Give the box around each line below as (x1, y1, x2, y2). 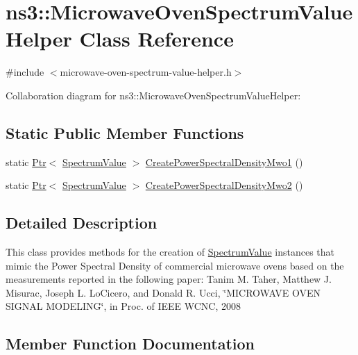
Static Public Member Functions (6, 122, 244, 143)
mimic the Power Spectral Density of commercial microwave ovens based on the (6, 258, 344, 272)
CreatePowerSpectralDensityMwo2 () (145, 178, 303, 192)
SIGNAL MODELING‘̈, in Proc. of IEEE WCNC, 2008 (6, 299, 241, 313)
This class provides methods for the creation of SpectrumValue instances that (6, 245, 334, 259)
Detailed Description (6, 212, 157, 233)
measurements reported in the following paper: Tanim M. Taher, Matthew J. (6, 272, 332, 286)
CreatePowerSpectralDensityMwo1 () (145, 154, 303, 169)
